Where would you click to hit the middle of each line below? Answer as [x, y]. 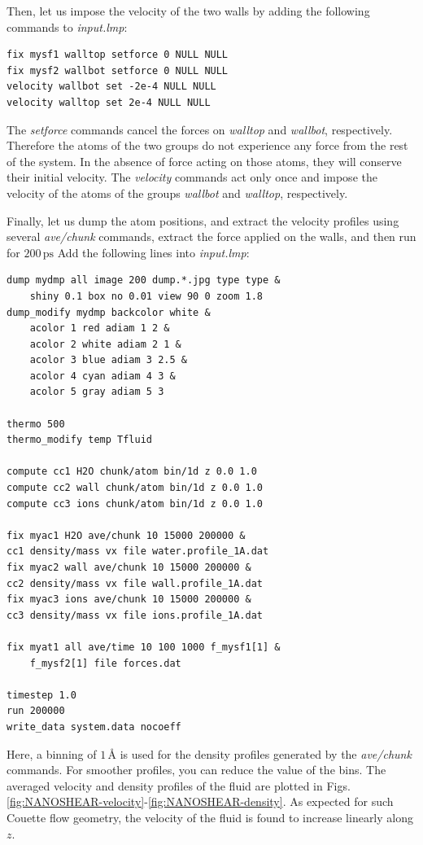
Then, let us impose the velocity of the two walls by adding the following [188, 11]
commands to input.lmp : [67, 26]
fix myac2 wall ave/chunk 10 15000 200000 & [129, 567]
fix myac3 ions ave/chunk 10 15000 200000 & [129, 600]
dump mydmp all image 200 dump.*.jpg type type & [144, 280]
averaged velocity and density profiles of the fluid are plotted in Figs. [179, 785]
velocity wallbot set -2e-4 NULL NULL [111, 87]
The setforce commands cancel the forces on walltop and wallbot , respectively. [200, 129]
